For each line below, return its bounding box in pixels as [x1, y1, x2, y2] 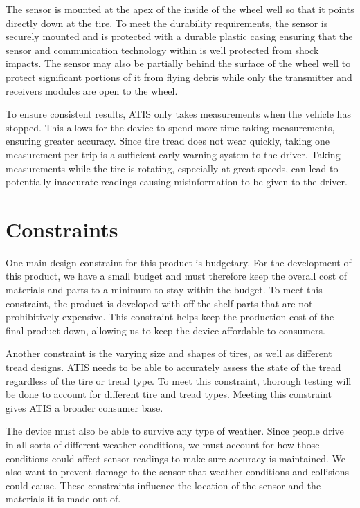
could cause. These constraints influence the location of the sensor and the [6, 478, 321, 492]
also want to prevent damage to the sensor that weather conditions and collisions [6, 464, 349, 479]
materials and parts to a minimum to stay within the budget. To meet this [6, 282, 323, 297]
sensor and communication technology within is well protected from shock [6, 42, 319, 57]
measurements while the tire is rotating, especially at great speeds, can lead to [6, 161, 339, 175]
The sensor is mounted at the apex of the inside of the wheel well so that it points [6, 2, 354, 16]
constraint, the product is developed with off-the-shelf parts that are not [6, 296, 313, 310]
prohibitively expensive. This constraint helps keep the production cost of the [6, 309, 334, 324]
